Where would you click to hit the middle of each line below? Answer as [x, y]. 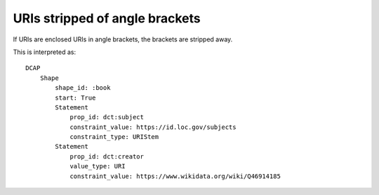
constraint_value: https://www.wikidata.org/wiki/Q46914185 [175, 176]
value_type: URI [98, 166]
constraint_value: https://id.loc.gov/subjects [153, 127]
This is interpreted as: [45, 52]
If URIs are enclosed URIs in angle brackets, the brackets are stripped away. [123, 39]
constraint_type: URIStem [114, 137]
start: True [75, 97]
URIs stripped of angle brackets [107, 18]
